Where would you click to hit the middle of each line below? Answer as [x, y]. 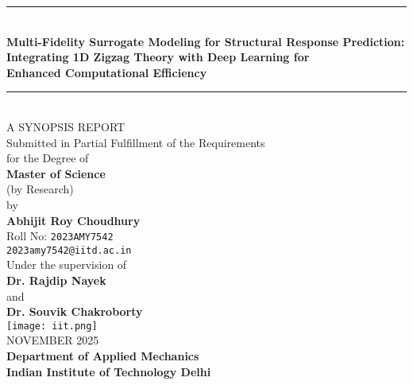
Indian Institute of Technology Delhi [109, 371]
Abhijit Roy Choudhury [73, 220]
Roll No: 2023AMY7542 [60, 236]
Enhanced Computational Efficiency [107, 72]
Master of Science [56, 173]
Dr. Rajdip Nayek [56, 280]
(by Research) [40, 189]
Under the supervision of [67, 264]
